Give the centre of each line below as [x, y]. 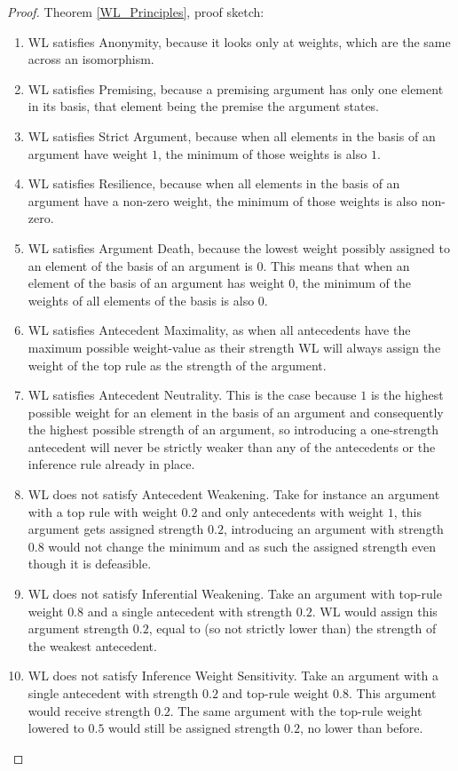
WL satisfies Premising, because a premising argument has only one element [236, 88]
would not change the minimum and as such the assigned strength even [242, 546]
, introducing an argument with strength [333, 529]
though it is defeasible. [90, 564]
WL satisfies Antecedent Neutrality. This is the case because [192, 395]
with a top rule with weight [103, 511]
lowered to [56, 728]
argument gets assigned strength [116, 529]
